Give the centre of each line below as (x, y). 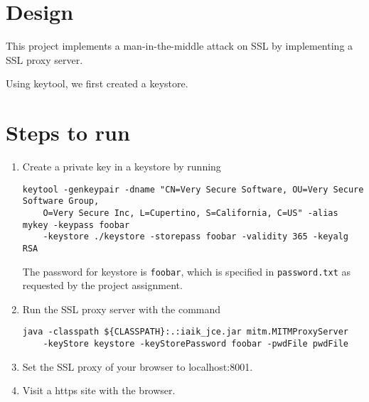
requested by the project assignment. (102, 285)
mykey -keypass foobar (76, 225)
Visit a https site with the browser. (99, 390)
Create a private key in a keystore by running (122, 167)
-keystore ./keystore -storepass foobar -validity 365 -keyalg (196, 237)
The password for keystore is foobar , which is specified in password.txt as (187, 271)
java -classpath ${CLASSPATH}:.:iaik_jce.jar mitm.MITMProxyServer (185, 332)
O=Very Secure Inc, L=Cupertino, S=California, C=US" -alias (191, 213)
